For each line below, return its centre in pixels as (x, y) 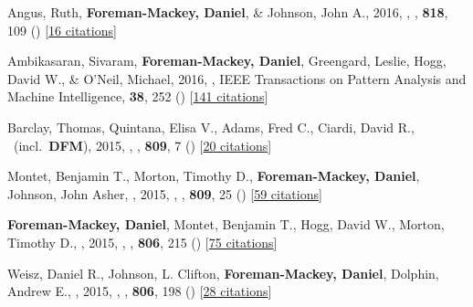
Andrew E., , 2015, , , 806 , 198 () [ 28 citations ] (140, 291)
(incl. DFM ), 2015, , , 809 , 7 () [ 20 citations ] (142, 145)
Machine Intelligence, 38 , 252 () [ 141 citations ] (138, 96)
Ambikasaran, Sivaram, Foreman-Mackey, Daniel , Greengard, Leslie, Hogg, (227, 61)
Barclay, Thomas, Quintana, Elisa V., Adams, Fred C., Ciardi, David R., (211, 127)
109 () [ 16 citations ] (62, 30)
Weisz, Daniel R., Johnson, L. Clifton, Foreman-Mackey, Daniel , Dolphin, (223, 273)
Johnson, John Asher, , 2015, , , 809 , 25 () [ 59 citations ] (165, 193)
